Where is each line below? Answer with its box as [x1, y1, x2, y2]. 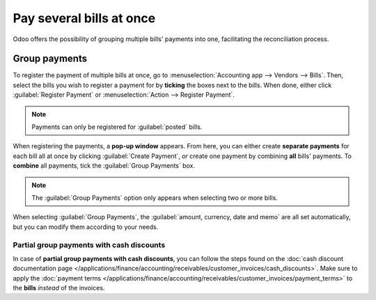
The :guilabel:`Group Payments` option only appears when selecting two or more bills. [31, 194, 278, 202]
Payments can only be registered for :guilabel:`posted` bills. [31, 123, 203, 132]
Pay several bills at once [13, 10, 156, 26]
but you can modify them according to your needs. [13, 223, 159, 231]
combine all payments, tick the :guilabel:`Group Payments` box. [13, 161, 195, 170]
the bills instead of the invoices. [13, 284, 105, 292]
